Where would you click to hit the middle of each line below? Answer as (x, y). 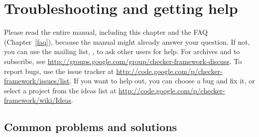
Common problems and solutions (91, 127)
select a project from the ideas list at (60, 90)
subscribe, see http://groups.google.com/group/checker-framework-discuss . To (123, 61)
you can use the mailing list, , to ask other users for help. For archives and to (122, 51)
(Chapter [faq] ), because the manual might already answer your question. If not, (127, 41)
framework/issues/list (37, 81)
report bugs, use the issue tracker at (59, 71)
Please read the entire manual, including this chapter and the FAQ (106, 32)
